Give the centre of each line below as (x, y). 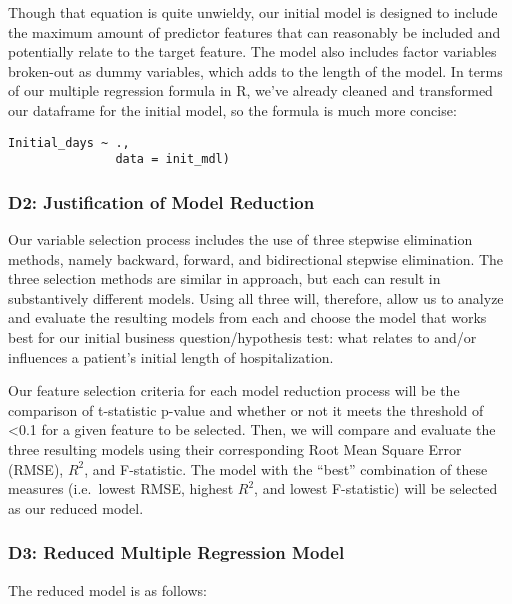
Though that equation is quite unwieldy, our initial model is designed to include (253, 12)
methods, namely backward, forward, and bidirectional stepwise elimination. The (256, 258)
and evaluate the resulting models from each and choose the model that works (247, 317)
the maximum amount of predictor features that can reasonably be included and (254, 31)
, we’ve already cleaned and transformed (369, 90)
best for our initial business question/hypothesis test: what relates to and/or (242, 337)
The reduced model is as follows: (107, 589)
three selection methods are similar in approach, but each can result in (224, 278)
